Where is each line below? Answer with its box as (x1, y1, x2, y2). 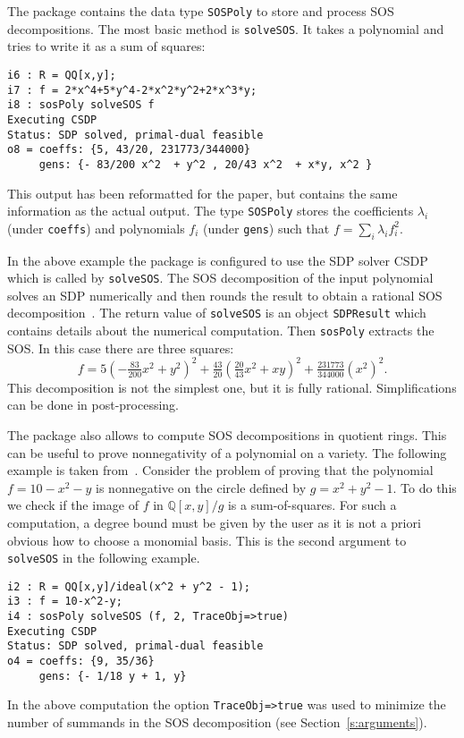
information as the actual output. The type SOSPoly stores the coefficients (7, 201, 414, 220)
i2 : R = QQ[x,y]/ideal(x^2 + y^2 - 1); (7, 580, 251, 593)
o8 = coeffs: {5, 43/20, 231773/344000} (7, 143, 251, 157)
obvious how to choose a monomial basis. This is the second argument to (7, 530, 407, 549)
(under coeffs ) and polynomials (7, 218, 185, 237)
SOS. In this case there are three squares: (7, 338, 234, 357)
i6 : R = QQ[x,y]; (7, 68, 116, 81)
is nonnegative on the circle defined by (96, 478, 307, 496)
